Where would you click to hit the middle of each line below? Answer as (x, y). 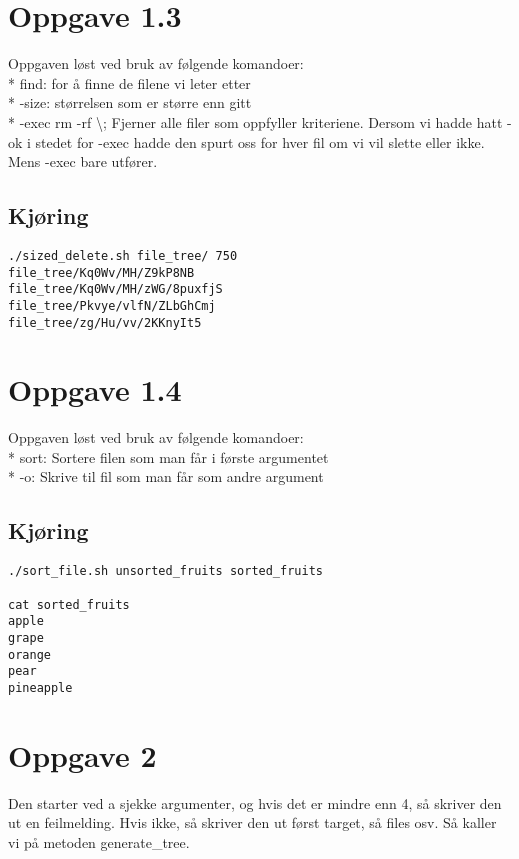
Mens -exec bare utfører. (83, 161)
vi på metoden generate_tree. (99, 841)
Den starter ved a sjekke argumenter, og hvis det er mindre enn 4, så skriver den (255, 802)
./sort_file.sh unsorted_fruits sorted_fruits (165, 571)
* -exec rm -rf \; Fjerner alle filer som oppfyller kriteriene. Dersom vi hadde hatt (255, 121)
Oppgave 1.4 (95, 389)
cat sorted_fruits (69, 604)
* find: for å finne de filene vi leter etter (129, 82)
